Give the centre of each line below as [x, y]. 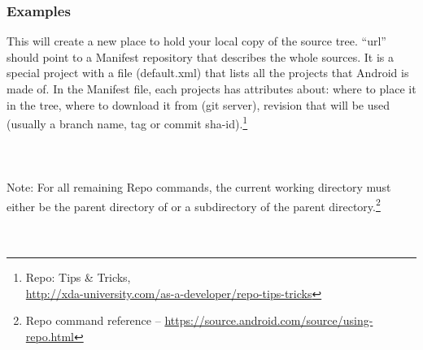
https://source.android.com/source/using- [269, 320]
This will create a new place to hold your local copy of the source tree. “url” [196, 41]
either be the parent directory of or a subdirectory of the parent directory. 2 [194, 205]
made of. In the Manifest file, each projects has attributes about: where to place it [211, 89]
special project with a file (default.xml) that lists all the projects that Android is [208, 73]
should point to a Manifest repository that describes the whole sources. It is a [200, 56]
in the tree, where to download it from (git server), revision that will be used [198, 104]
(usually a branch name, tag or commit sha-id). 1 [127, 122]
